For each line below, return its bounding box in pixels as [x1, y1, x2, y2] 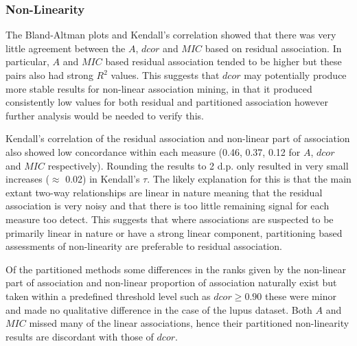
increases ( [5, 172, 49, 186]
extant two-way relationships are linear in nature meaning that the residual [5, 185, 323, 199]
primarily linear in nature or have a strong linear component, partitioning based [5, 225, 343, 240]
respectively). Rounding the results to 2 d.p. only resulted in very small [47, 158, 349, 172]
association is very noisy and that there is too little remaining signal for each [5, 198, 330, 213]
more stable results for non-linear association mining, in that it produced [5, 81, 312, 95]
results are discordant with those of [5, 329, 154, 343]
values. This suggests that [111, 68, 220, 82]
